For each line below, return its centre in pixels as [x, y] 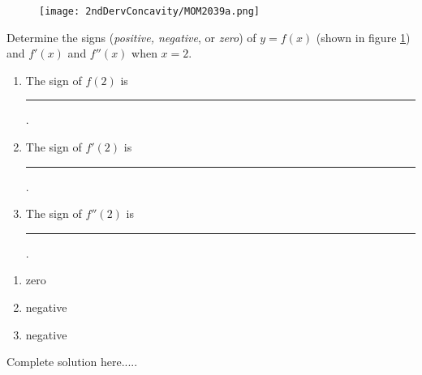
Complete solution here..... [72, 362]
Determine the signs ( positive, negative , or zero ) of [131, 37]
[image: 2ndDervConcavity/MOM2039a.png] [150, 11]
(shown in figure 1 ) [363, 37]
